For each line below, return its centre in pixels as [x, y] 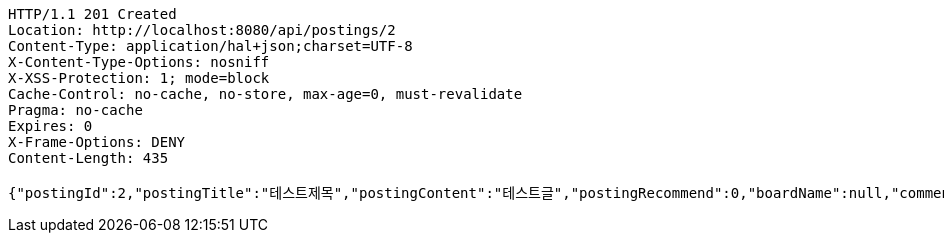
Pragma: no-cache [75, 110]
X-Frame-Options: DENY [97, 142]
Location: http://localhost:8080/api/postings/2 [202, 30]
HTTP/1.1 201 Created [92, 14]
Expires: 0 [50, 126]
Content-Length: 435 [88, 158]
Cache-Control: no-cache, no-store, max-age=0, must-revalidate [265, 94]
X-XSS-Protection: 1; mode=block [139, 78]
